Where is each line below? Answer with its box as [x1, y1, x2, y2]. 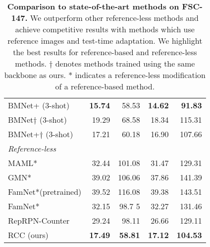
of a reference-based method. [55, 81, 155, 92]
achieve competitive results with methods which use [15, 23, 195, 35]
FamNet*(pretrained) [8, 186, 82, 197]
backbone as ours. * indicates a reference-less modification [4, 69, 206, 81]
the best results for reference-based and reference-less [13, 46, 197, 58]
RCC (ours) [8, 229, 49, 241]
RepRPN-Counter [8, 215, 70, 226]
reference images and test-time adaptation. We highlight [7, 35, 203, 46]
